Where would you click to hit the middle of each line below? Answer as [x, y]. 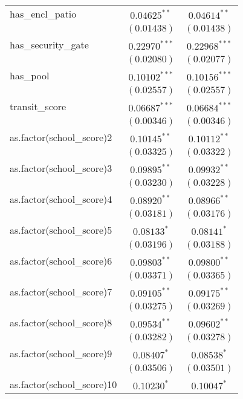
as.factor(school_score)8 [61, 322]
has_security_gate [49, 45]
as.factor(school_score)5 [61, 230]
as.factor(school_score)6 [61, 261]
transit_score [38, 106]
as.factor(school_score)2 [61, 137]
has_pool [30, 75]
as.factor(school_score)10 [63, 384]
